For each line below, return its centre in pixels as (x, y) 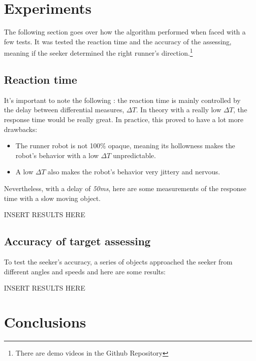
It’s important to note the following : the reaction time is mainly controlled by (122, 100)
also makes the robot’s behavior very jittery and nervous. (134, 172)
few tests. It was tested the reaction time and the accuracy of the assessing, (118, 41)
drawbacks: (21, 129)
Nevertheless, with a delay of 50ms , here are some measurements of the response (125, 188)
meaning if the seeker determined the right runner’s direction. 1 (98, 52)
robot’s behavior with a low (57, 155)
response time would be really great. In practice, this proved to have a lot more (124, 119)
